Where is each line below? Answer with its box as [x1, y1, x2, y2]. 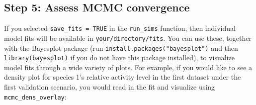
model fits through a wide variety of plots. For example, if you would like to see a [4, 62, 253, 72]
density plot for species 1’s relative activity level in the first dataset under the [4, 72, 241, 82]
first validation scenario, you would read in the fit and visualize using [4, 82, 215, 92]
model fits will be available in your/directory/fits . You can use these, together [4, 32, 252, 43]
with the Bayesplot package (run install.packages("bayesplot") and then [4, 42, 238, 53]
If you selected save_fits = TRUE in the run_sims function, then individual [4, 23, 236, 33]
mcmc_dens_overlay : [4, 91, 67, 102]
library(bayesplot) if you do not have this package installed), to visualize [4, 52, 235, 63]
